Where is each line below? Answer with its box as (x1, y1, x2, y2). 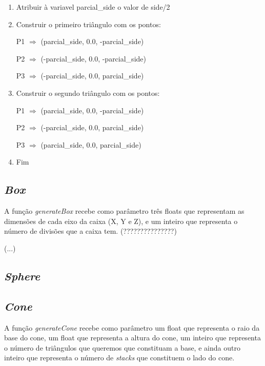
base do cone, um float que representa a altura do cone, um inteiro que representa (4, 332, 261, 343)
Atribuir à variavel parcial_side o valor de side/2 (16, 2, 170, 12)
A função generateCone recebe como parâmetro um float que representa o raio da (4, 322, 260, 333)
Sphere (4, 268, 40, 283)
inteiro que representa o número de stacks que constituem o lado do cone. (4, 352, 235, 363)
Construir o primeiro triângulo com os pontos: (16, 18, 161, 29)
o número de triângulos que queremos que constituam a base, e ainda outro (4, 342, 240, 353)
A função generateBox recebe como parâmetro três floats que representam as (4, 206, 244, 216)
